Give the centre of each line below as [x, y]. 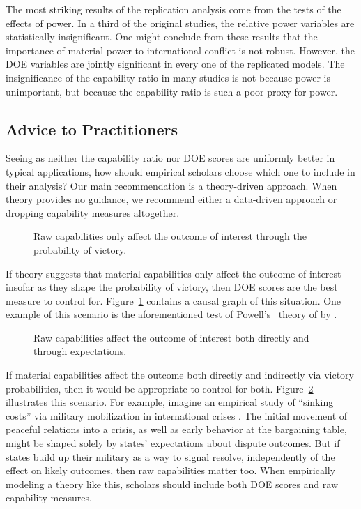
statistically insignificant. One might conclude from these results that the [162, 37]
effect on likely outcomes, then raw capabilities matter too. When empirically [171, 470]
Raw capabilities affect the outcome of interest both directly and [171, 337]
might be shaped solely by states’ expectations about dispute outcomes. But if [173, 443]
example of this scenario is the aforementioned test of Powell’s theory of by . [171, 314]
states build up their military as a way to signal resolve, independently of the [170, 456]
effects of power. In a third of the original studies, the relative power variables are [180, 23]
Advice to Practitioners [92, 129]
